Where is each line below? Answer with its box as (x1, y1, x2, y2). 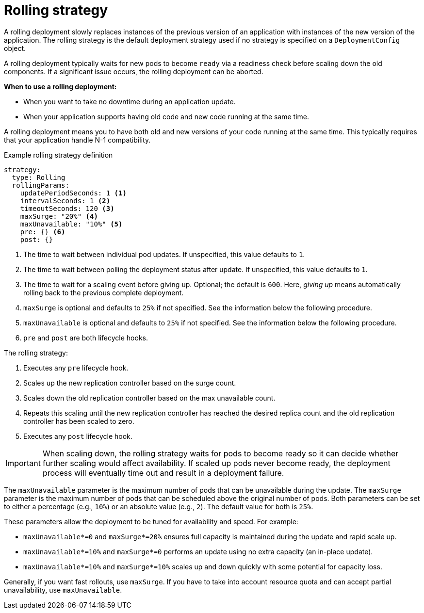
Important (5, 458, 41, 468)
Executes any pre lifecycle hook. (23, 363, 129, 372)
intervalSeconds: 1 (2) (20, 196, 111, 205)
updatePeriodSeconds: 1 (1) (20, 189, 127, 197)
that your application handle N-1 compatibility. (4, 135, 151, 144)
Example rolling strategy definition (4, 150, 113, 159)
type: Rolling (12, 173, 65, 181)
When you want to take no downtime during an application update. (23, 97, 236, 106)
